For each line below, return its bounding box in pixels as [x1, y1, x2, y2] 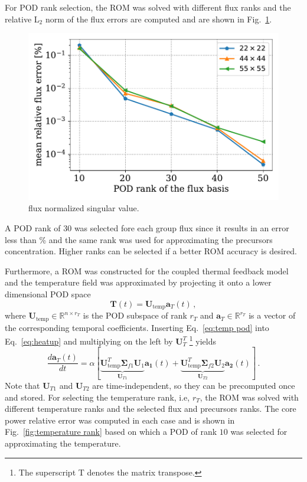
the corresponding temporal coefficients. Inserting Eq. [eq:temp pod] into [5, 321, 269, 333]
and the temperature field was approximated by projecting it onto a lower [5, 276, 272, 288]
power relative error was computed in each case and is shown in [5, 414, 235, 426]
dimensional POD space [5, 288, 91, 300]
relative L [5, 12, 40, 25]
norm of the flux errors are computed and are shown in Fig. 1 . [45, 12, 272, 25]
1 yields [189, 333, 217, 347]
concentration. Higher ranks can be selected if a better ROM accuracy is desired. [5, 245, 297, 257]
